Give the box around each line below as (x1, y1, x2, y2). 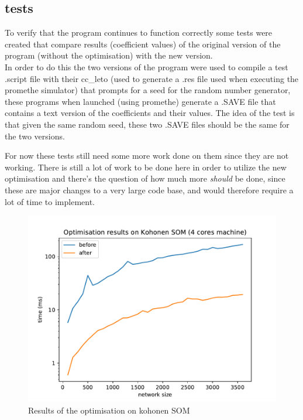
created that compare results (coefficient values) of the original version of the (5, 37, 281, 50)
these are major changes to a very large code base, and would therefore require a (5, 183, 294, 196)
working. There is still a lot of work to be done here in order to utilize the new (5, 161, 287, 173)
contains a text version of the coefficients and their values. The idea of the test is (5, 107, 295, 119)
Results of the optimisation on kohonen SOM (28, 404, 190, 416)
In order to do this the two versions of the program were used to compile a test (5, 60, 288, 73)
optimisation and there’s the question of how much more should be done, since (5, 172, 285, 185)
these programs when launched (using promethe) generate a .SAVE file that (5, 95, 276, 107)
